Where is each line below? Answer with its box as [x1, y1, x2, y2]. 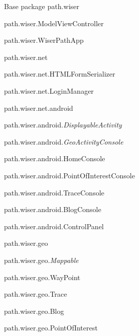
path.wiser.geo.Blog [4, 305, 64, 316]
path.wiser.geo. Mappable [4, 254, 79, 265]
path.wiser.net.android [4, 102, 74, 113]
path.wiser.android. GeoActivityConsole [4, 136, 123, 147]
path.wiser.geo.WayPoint [4, 272, 81, 282]
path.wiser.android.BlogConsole [4, 204, 101, 215]
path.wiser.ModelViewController [4, 18, 104, 28]
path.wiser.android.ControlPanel [4, 221, 104, 231]
